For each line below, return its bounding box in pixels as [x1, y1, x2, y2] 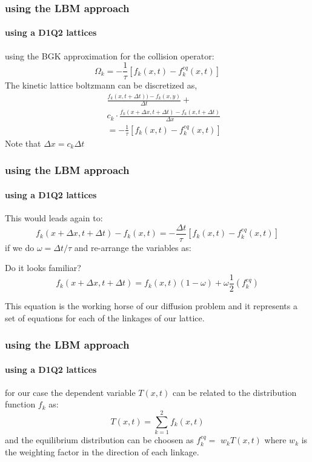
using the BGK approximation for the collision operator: [5, 49, 214, 62]
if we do [5, 241, 35, 253]
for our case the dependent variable [5, 386, 136, 398]
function [5, 398, 36, 410]
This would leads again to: [5, 212, 103, 224]
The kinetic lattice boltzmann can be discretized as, [5, 79, 197, 92]
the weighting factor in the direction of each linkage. [5, 445, 199, 458]
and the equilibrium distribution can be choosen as [5, 434, 194, 446]
